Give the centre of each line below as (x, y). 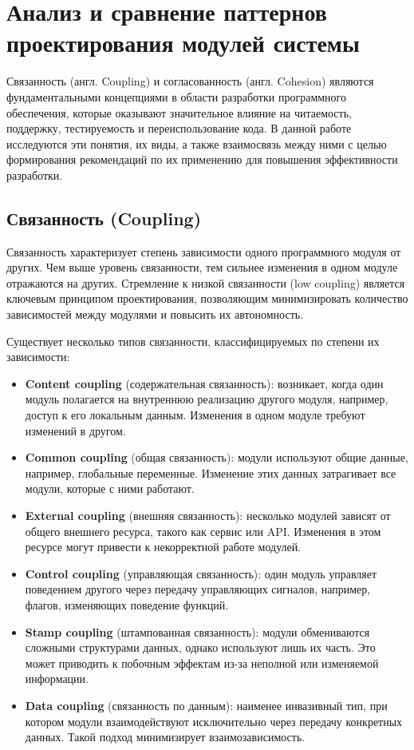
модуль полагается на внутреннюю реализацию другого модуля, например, (207, 399)
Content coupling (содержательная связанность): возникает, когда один (204, 383)
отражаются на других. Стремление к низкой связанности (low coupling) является (206, 282)
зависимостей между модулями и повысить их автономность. (155, 314)
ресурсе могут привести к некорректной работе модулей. (163, 547)
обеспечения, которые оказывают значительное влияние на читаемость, (179, 112)
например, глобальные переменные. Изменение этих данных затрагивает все (211, 472)
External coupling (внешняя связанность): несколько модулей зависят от (208, 515)
